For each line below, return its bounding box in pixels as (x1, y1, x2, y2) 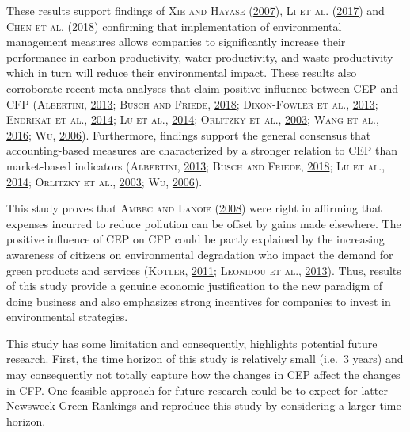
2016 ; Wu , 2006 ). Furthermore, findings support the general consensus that (6, 126, 371, 143)
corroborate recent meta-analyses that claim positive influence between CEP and (6, 79, 399, 96)
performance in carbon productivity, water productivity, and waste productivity (6, 48, 393, 65)
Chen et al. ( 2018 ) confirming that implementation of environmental (6, 17, 342, 34)
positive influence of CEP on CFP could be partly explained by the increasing (6, 231, 385, 247)
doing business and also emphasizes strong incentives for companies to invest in (6, 292, 391, 309)
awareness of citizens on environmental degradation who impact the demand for (6, 246, 393, 262)
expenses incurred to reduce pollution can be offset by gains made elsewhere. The (6, 215, 401, 231)
